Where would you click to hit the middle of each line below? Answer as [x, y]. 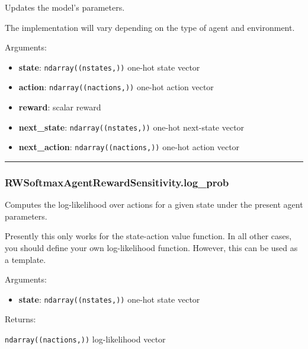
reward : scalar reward [60, 107]
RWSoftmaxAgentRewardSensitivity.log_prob [117, 182]
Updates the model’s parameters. [65, 7]
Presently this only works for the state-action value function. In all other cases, [148, 236]
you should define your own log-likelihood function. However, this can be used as [151, 248]
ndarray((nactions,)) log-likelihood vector [85, 339]
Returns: [20, 319]
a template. [25, 259]
